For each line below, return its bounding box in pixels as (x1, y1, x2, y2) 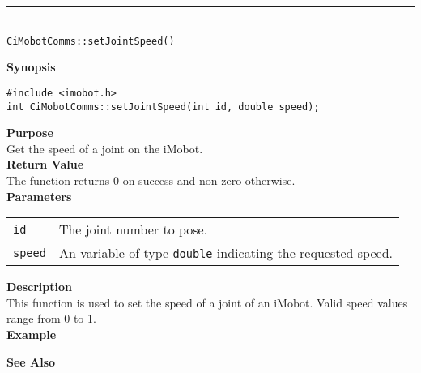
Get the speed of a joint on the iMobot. (6, 139, 203, 156)
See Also (6, 353, 56, 370)
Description (6, 278, 73, 295)
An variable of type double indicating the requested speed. (58, 243, 393, 263)
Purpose (6, 124, 53, 141)
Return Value (6, 156, 84, 173)
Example (6, 325, 57, 342)
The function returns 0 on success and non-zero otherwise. (6, 171, 296, 188)
